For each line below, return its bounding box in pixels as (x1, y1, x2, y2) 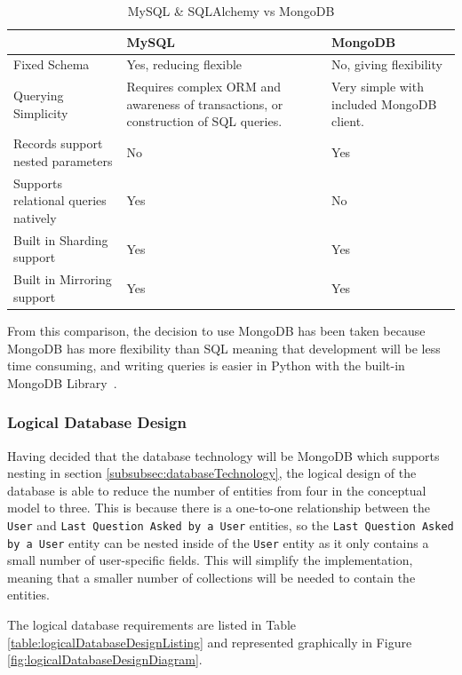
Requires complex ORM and (126, 77, 281, 96)
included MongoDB (331, 94, 437, 113)
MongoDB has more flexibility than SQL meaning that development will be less (7, 338, 441, 357)
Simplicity (13, 103, 68, 122)
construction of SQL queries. (126, 112, 283, 131)
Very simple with (331, 77, 424, 96)
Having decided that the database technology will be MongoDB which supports (7, 446, 440, 465)
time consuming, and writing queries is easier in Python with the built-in (7, 356, 405, 375)
